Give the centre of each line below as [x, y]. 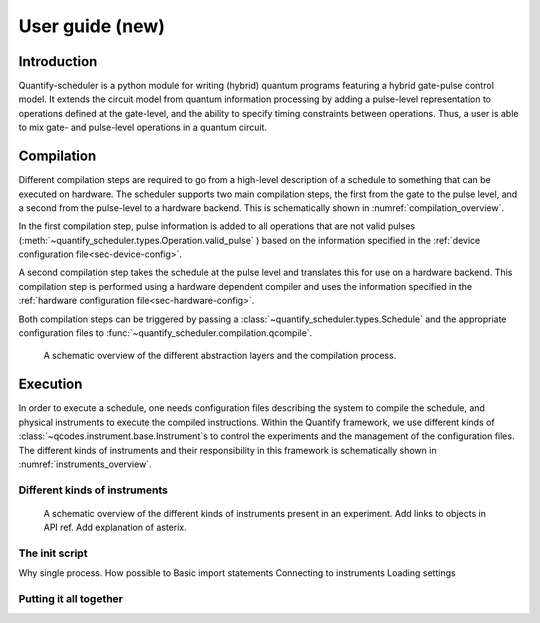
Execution [50, 384]
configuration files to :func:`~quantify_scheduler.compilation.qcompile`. [165, 333]
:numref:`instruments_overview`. [85, 464]
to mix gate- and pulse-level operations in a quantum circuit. [143, 127]
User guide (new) [91, 26]
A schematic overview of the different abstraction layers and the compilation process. [220, 356]
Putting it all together [71, 599]
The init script [53, 553]
